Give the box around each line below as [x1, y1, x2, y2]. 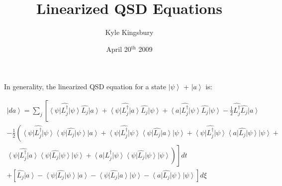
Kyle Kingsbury [105, 27, 154, 37]
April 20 [106, 43, 131, 54]
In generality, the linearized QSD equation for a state [4, 81, 166, 92]
